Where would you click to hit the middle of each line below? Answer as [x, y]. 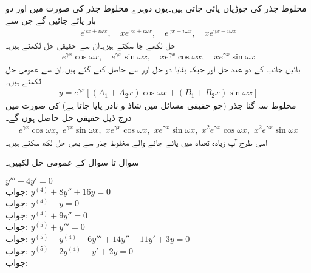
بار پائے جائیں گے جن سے [51, 20]
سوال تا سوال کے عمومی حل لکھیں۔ [72, 162]
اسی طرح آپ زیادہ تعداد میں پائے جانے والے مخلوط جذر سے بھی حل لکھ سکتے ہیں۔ [136, 142]
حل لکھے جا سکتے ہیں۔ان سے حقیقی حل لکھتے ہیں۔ [91, 45]
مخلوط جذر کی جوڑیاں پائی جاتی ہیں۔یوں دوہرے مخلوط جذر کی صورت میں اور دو [156, 8]
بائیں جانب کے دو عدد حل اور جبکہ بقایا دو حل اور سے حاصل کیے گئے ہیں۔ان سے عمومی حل [153, 69]
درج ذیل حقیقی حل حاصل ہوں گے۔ [69, 117]
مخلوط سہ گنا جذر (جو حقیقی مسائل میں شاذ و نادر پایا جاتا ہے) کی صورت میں [151, 105]
